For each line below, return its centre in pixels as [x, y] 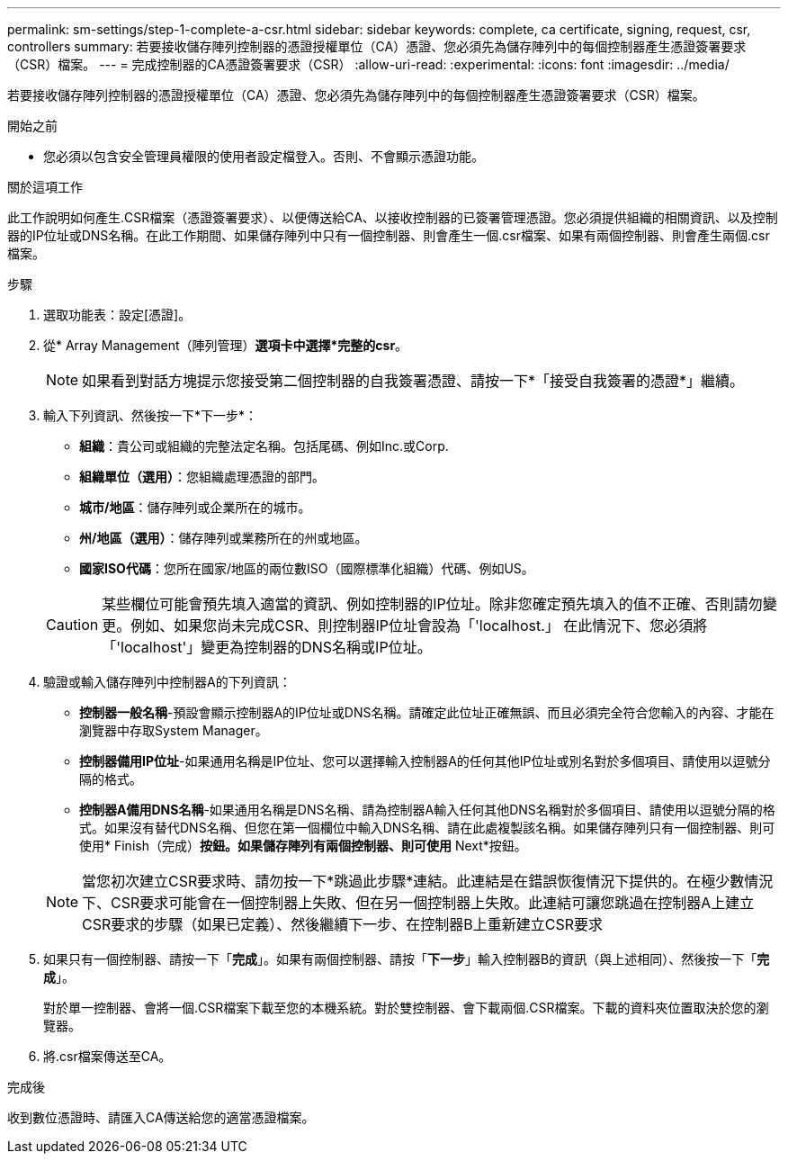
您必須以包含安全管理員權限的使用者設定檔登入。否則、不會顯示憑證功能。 [264, 156]
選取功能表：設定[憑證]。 [117, 315]
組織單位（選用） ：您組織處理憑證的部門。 [202, 477]
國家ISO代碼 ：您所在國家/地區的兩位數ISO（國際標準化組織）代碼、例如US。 [307, 568]
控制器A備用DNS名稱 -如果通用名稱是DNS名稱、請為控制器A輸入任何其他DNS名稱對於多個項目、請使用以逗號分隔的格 [427, 810]
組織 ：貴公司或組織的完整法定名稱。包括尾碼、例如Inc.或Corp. [264, 446]
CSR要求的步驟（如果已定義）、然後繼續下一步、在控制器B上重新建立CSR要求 [343, 924]
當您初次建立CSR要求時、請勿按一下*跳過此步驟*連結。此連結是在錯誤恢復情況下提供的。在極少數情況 [428, 881]
